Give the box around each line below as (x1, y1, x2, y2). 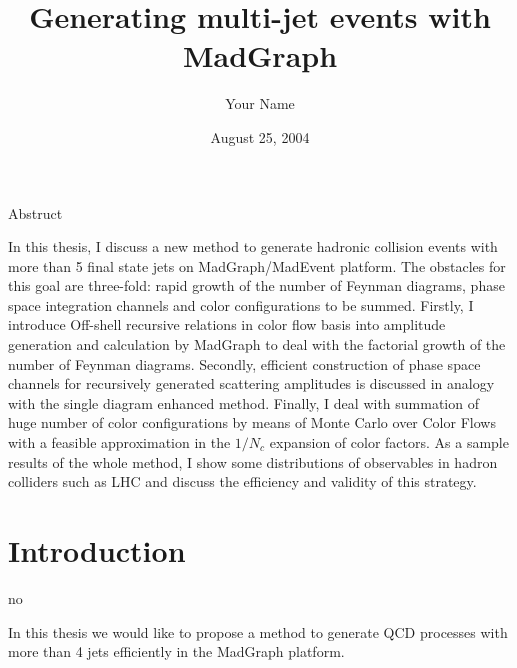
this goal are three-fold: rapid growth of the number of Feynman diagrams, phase (8, 275, 505, 296)
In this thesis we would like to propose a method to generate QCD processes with (8, 621, 508, 642)
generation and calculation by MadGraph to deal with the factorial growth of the (8, 334, 506, 355)
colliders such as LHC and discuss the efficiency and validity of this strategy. (8, 471, 477, 492)
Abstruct (8, 202, 63, 223)
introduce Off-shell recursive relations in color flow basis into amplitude (8, 314, 446, 335)
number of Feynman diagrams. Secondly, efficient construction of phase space (8, 353, 481, 374)
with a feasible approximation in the (8, 432, 231, 453)
